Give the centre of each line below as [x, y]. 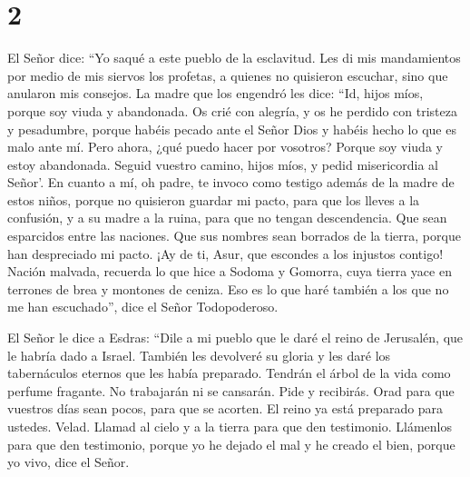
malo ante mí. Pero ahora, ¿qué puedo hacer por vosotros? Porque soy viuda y [225, 147]
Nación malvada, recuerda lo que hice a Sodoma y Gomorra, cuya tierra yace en [230, 271]
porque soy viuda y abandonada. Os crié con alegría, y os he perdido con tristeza [232, 110]
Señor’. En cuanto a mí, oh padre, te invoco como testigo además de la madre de [231, 182]
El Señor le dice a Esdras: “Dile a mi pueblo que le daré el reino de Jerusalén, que [235, 338]
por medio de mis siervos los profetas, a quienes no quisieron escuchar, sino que [228, 75]
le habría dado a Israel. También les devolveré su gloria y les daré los [199, 355]
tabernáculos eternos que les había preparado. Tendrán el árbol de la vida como [229, 373]
